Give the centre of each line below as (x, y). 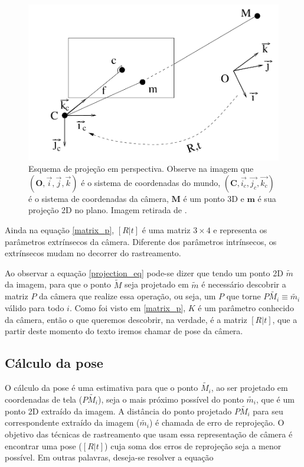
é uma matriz (166, 229)
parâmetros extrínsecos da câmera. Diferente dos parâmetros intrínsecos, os (141, 241)
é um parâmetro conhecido (246, 307)
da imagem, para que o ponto (58, 284)
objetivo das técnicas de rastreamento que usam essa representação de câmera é (149, 434)
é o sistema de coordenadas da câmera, (99, 198)
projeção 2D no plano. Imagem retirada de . (108, 210)
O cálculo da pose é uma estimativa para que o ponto (102, 388)
